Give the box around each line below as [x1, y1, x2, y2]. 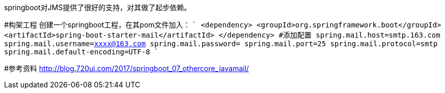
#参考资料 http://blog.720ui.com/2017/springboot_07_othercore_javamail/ [4, 64, 249, 73]
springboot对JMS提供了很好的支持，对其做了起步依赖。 [4, 3, 191, 12]
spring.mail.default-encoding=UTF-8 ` [4, 48, 159, 56]
